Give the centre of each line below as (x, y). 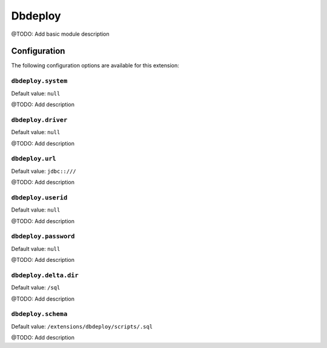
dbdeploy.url (34, 159)
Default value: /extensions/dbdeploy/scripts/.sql (82, 326)
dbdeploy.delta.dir (45, 275)
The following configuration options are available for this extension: (95, 65)
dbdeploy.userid (39, 197)
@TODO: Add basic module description (60, 34)
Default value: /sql (36, 287)
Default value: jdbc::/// (44, 171)
